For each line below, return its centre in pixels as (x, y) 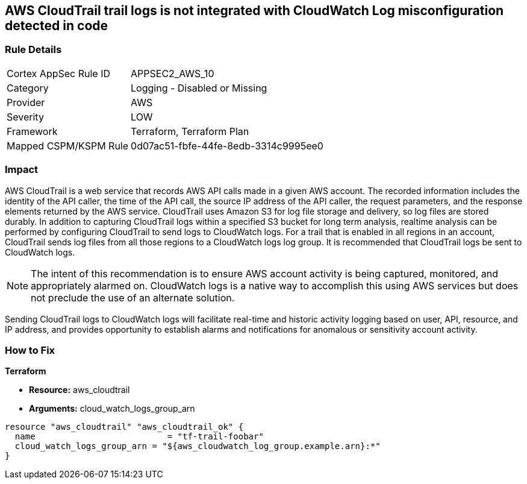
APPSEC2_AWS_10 (173, 73)
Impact (22, 170)
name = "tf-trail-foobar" (139, 437)
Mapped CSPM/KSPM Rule (68, 146)
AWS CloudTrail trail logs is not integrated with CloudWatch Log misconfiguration (254, 11)
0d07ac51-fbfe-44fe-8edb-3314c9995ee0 (227, 146)
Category (28, 88)
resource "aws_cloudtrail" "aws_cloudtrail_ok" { (124, 427)
